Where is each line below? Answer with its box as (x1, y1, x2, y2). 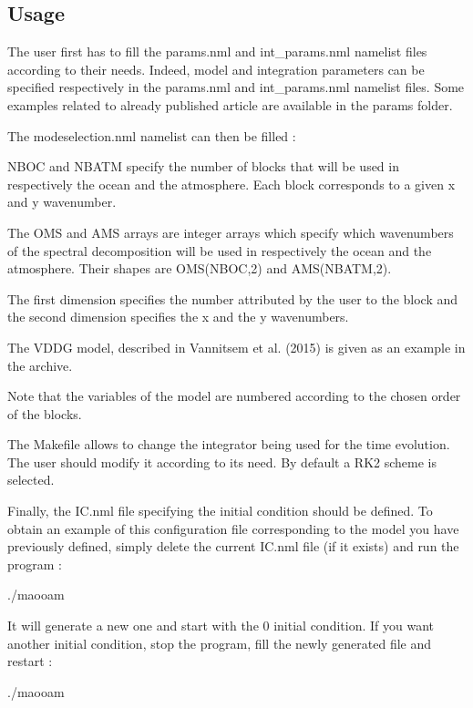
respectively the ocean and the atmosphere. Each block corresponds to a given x (7, 174, 456, 193)
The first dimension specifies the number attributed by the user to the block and (7, 289, 458, 308)
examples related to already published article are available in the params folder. (7, 95, 453, 114)
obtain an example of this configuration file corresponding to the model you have (7, 518, 459, 538)
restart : (7, 652, 53, 671)
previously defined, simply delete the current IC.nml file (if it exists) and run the (7, 537, 459, 556)
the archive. (7, 355, 73, 375)
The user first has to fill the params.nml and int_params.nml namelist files (7, 42, 427, 61)
